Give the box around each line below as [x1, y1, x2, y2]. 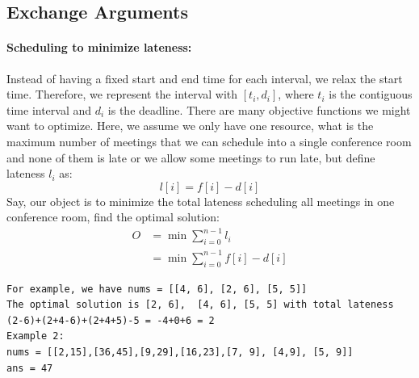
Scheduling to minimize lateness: [6, 39, 192, 56]
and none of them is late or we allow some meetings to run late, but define [6, 149, 375, 166]
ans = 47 [6, 362, 53, 374]
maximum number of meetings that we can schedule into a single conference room [6, 132, 412, 149]
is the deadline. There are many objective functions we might [107, 101, 411, 118]
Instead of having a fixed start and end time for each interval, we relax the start [6, 69, 403, 86]
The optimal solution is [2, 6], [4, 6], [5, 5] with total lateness [6, 299, 394, 311]
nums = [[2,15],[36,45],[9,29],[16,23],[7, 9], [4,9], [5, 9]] [6, 346, 354, 358]
